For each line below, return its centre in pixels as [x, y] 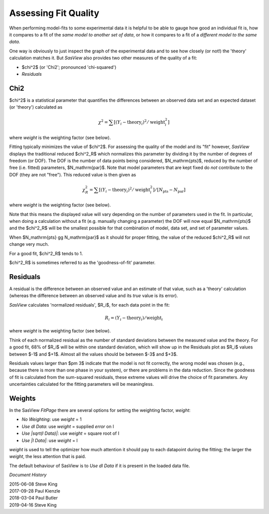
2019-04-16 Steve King [33, 505]
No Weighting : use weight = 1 [52, 419]
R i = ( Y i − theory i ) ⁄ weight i [134, 318]
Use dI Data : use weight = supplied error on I [68, 426]
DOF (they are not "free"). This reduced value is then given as [73, 174]
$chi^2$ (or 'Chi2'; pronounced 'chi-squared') [69, 67]
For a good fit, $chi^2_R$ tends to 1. [46, 253]
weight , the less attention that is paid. [48, 457]
